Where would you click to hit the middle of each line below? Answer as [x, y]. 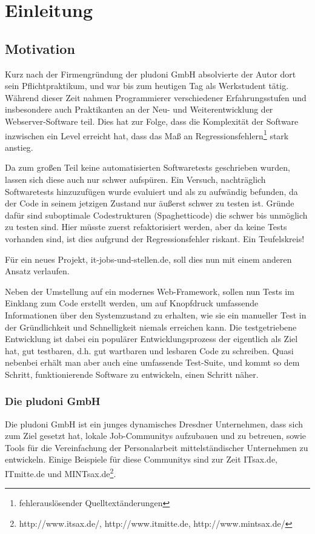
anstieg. [19, 147]
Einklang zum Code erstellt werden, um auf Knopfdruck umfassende [132, 303]
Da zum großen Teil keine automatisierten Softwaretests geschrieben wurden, [148, 167]
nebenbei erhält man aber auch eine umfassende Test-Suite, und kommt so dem [152, 362]
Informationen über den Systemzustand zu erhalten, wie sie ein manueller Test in [156, 315]
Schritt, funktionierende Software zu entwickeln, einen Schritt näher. [132, 374]
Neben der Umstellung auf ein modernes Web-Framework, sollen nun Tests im [150, 291]
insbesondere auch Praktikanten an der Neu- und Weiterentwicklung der [139, 109]
